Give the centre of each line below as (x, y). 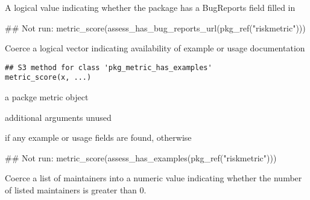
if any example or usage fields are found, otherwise (98, 137)
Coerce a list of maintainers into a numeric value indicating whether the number (153, 178)
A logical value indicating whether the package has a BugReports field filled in (150, 7)
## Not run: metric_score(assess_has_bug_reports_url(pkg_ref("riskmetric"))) (155, 27)
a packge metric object (47, 97)
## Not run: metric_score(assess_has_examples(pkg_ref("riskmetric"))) (141, 157)
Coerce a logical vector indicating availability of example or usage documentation (155, 48)
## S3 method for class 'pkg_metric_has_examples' (109, 67)
